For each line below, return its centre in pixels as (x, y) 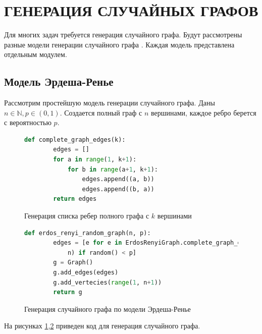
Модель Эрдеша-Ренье (59, 81)
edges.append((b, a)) (118, 189)
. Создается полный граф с (101, 112)
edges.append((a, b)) (118, 179)
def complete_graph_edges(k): (75, 140)
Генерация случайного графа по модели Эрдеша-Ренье (108, 309)
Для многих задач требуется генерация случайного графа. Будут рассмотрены (123, 35)
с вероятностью (28, 122)
